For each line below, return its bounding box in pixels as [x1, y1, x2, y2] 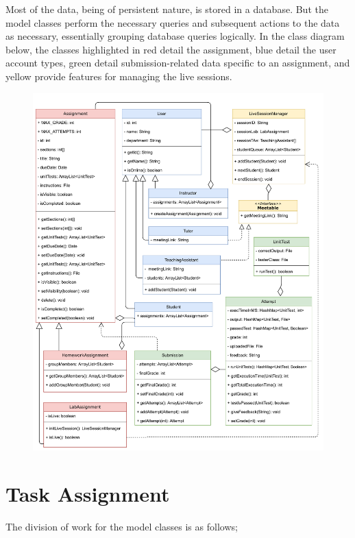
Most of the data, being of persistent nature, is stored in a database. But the [5, 2, 328, 16]
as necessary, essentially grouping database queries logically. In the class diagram [5, 29, 345, 43]
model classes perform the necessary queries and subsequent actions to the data [5, 15, 340, 29]
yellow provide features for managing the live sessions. [5, 69, 232, 83]
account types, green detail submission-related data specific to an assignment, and [5, 56, 350, 70]
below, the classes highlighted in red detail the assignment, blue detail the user [5, 42, 336, 56]
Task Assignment [5, 479, 170, 507]
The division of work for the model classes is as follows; [5, 519, 238, 533]
